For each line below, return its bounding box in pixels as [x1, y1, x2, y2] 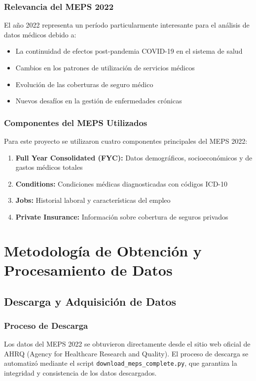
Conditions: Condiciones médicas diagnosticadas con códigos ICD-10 [15, 178, 227, 189]
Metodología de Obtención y [4, 240, 202, 260]
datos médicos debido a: [4, 29, 76, 39]
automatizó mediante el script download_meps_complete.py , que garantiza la [4, 358, 237, 368]
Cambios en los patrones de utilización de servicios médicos [15, 63, 195, 72]
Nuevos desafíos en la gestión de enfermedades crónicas [15, 95, 182, 106]
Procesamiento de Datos [4, 259, 173, 280]
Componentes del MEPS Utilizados [4, 116, 147, 128]
